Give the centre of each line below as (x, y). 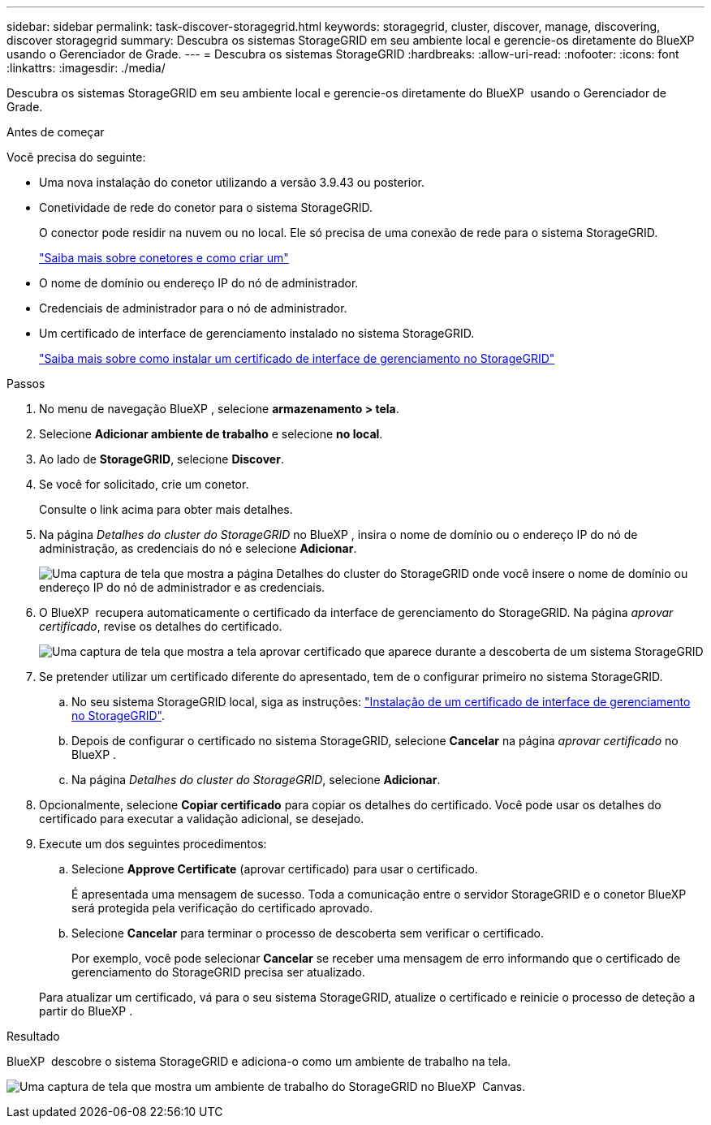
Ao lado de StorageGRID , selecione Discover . (162, 459)
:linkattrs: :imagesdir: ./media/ (86, 68)
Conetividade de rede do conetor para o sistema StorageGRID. (206, 207)
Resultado (33, 1036)
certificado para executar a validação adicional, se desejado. (202, 819)
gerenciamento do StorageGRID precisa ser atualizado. (218, 972)
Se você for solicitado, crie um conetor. (144, 484)
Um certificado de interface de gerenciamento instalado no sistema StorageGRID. (257, 333)
